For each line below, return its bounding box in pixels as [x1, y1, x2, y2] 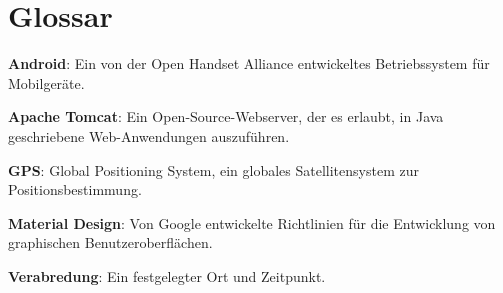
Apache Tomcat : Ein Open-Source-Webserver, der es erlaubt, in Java [8, 106, 444, 127]
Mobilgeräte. [8, 72, 85, 93]
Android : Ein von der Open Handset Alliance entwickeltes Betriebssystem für [8, 53, 490, 74]
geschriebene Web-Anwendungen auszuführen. [8, 125, 290, 146]
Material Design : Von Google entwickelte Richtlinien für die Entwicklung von [8, 212, 496, 233]
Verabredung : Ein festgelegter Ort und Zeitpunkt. [8, 265, 326, 286]
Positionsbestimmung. [8, 179, 142, 200]
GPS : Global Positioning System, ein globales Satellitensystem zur [8, 159, 419, 180]
